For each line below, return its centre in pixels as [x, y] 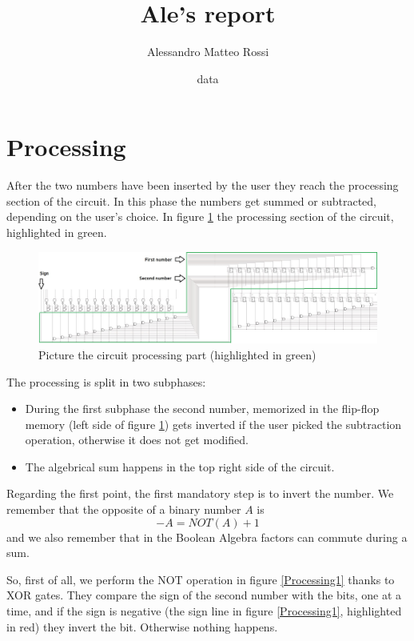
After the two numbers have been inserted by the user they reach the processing [203, 185]
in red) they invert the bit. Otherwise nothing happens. [142, 626]
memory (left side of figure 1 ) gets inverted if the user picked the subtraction [213, 424]
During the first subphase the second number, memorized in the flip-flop [202, 409]
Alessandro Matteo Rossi [208, 52]
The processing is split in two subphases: [106, 381]
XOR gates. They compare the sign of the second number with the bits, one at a [204, 595]
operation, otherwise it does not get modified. [137, 440]
